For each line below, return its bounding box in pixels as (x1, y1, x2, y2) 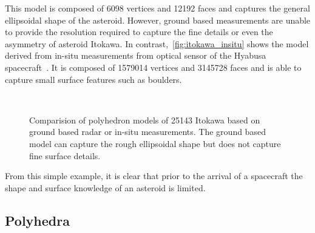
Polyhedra (5, 211, 70, 229)
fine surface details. (29, 149, 101, 162)
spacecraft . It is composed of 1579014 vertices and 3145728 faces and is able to (5, 61, 302, 73)
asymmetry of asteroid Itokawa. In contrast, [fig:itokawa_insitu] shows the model (5, 37, 309, 50)
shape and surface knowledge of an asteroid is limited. (5, 181, 206, 194)
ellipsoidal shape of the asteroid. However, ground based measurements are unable (5, 13, 311, 26)
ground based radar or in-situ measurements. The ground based (29, 125, 266, 138)
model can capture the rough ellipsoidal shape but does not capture (29, 137, 281, 149)
